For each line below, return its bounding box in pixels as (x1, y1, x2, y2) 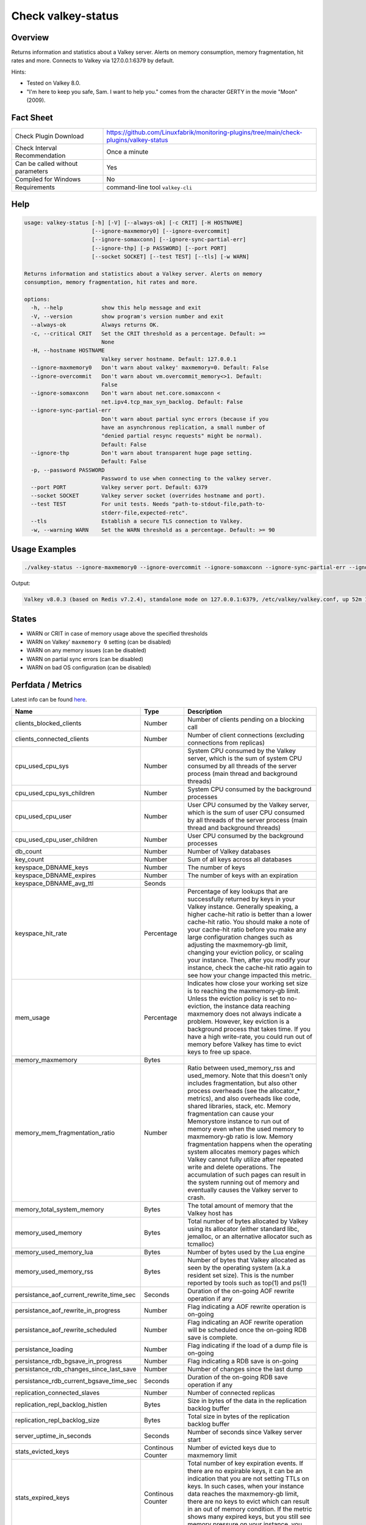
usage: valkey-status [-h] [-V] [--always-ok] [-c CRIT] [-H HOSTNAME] (24, 219, 243, 226)
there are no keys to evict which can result (187, 1497, 310, 1505)
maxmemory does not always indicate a (187, 1010, 302, 1018)
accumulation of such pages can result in (187, 1170, 306, 1179)
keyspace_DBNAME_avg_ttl (15, 879, 94, 888)
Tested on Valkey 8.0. (26, 79, 81, 87)
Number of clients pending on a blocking (187, 715, 305, 723)
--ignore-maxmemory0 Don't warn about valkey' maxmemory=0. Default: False (30, 364, 269, 371)
